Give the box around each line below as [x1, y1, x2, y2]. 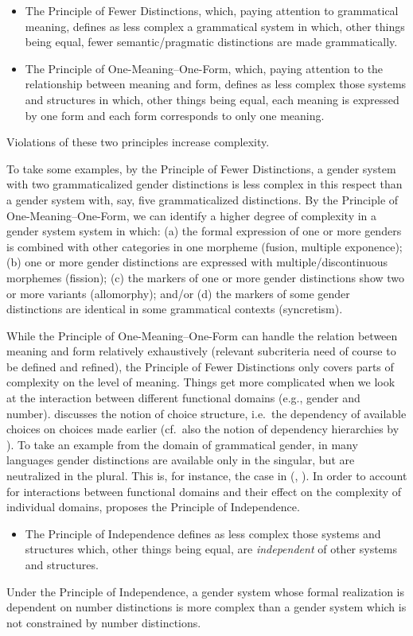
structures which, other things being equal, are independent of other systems [25, 541, 398, 557]
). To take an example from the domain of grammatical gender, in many [6, 436, 358, 452]
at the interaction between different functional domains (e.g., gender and [6, 390, 360, 406]
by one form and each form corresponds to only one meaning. [25, 107, 325, 123]
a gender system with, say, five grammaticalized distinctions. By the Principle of [6, 191, 399, 207]
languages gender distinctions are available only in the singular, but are [6, 452, 355, 468]
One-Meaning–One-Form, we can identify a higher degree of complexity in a [6, 207, 377, 223]
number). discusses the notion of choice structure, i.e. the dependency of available [6, 405, 407, 421]
